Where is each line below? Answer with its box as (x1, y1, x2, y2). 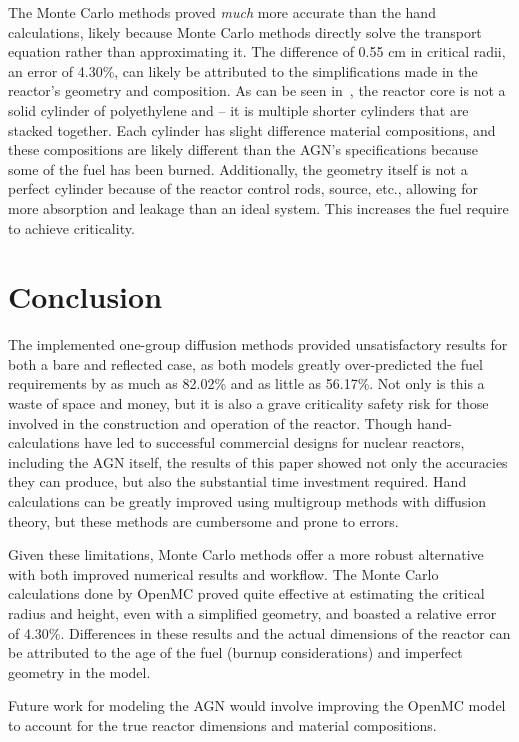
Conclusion (8, 276, 163, 317)
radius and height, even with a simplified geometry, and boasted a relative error (8, 602, 497, 623)
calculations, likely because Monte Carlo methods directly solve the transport (8, 21, 482, 42)
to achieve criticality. (8, 217, 135, 238)
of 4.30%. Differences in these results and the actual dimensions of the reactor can (8, 622, 511, 643)
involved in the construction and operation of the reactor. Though (8, 412, 413, 433)
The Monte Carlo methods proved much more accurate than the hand (8, 2, 436, 22)
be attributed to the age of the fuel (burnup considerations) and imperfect (8, 642, 463, 663)
